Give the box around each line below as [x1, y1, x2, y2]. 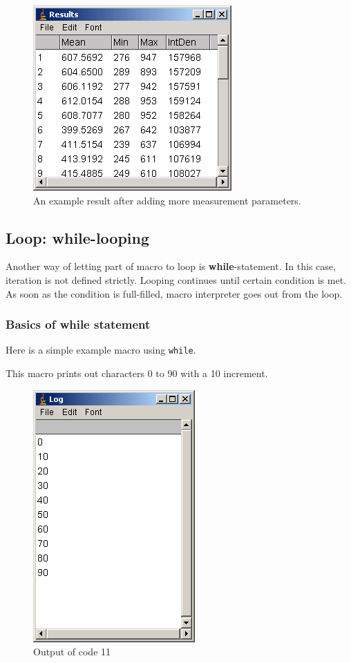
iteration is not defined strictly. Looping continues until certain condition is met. [6, 272, 346, 287]
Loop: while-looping [6, 227, 150, 248]
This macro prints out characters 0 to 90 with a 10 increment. [6, 366, 268, 381]
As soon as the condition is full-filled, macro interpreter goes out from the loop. [6, 286, 343, 300]
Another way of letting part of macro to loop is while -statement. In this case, [6, 259, 336, 273]
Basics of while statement [6, 316, 151, 333]
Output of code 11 [33, 644, 111, 659]
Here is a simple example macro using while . [6, 343, 196, 357]
